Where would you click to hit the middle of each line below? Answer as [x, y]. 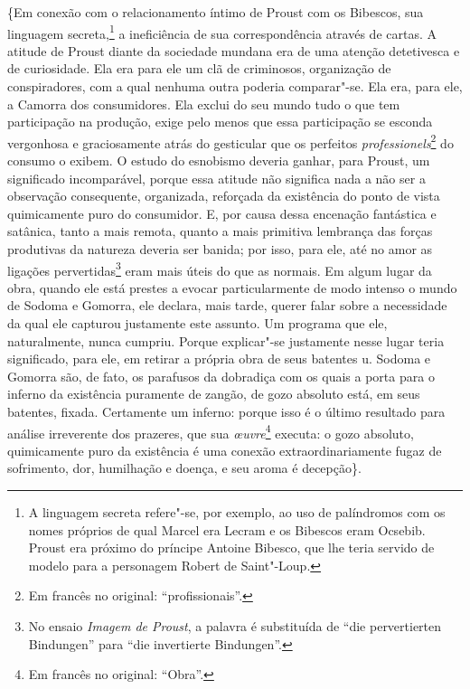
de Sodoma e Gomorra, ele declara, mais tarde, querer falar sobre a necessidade [227, 305]
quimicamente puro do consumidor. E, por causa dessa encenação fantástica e [222, 213]
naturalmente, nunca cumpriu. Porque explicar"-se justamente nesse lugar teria [226, 340]
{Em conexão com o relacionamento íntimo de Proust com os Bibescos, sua [216, 12]
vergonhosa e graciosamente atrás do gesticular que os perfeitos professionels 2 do [230, 141]
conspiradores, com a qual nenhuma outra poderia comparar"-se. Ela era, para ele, [235, 86]
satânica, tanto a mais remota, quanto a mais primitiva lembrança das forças [220, 231]
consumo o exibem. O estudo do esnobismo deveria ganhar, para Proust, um [219, 160]
